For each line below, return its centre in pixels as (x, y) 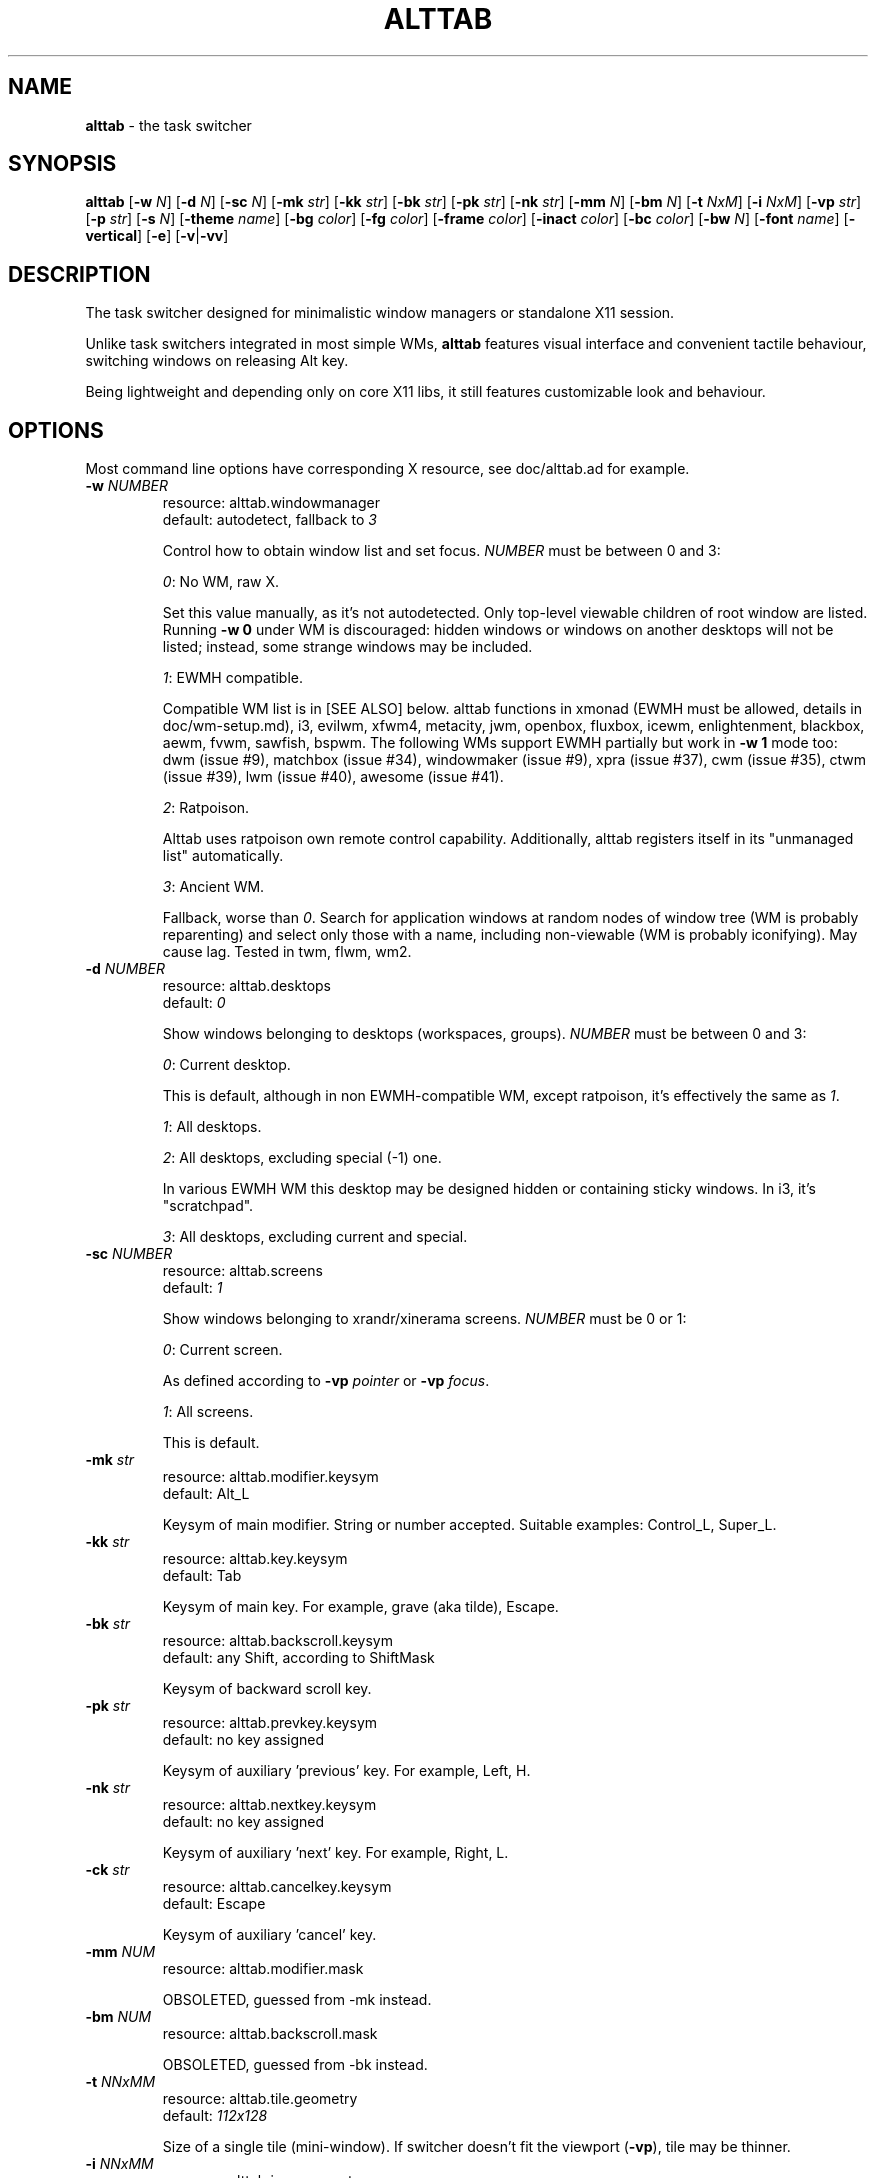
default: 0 (194, 1003)
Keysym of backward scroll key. (267, 1689)
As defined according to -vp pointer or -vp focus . (326, 1381)
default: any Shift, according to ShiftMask (298, 1658)
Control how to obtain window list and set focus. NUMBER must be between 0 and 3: (441, 551)
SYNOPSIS (62, 164)
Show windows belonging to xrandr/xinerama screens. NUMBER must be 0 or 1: (424, 1319)
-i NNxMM (119, 2164)
